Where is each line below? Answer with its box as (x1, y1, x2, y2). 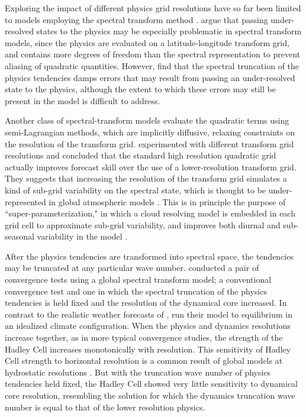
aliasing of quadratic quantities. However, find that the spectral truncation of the (5, 59, 299, 72)
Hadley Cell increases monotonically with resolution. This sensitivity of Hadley (5, 342, 291, 355)
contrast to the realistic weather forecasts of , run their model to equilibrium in (5, 308, 292, 320)
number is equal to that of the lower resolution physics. (5, 400, 205, 413)
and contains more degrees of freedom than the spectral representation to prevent (5, 48, 301, 60)
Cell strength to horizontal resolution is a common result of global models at (5, 354, 283, 367)
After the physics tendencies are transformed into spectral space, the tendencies (5, 250, 294, 262)
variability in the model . (37, 230, 128, 243)
